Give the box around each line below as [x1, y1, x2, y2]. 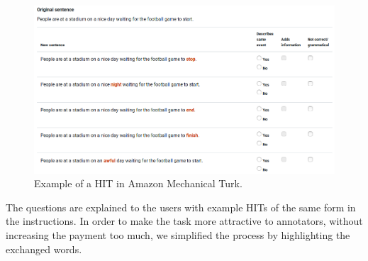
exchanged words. [6, 241, 82, 256]
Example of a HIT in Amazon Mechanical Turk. [34, 176, 242, 191]
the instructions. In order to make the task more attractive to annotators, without [6, 213, 363, 228]
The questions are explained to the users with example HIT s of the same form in [6, 199, 356, 214]
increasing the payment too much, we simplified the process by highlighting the [6, 228, 350, 243]
